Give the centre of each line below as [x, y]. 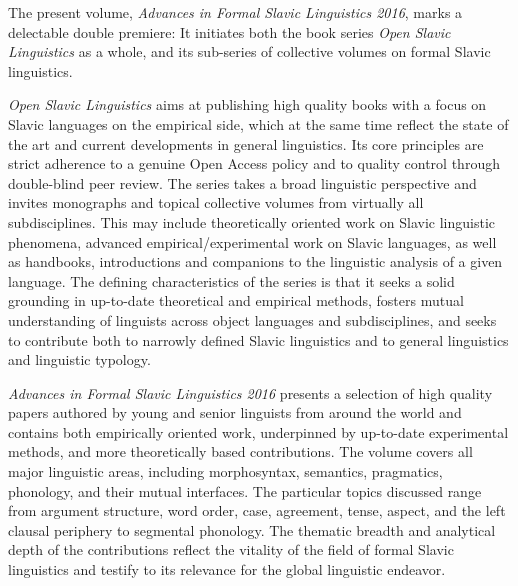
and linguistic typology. [79, 359]
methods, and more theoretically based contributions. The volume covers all [240, 451]
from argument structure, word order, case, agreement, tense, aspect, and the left [257, 510]
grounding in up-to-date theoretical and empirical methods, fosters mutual [236, 300]
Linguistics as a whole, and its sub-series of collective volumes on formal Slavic [249, 51]
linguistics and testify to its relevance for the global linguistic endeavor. [227, 569]
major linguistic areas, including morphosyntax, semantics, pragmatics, [225, 471]
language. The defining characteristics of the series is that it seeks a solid [231, 280]
